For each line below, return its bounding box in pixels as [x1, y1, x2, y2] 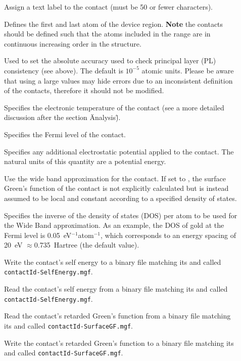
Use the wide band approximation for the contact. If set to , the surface [4, 173, 226, 183]
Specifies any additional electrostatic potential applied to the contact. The [4, 146, 234, 156]
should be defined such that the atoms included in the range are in [4, 28, 211, 39]
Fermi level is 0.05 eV [4, 229, 72, 240]
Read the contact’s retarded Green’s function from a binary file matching [4, 310, 231, 321]
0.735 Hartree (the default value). [34, 239, 139, 250]
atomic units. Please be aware [141, 65, 234, 75]
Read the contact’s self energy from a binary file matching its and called [4, 284, 228, 294]
